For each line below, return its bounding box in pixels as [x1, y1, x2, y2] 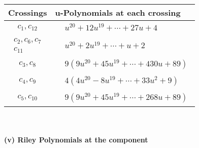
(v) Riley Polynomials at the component [4, 134, 148, 145]
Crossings [8, 7, 47, 18]
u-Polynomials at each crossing [55, 7, 181, 18]
